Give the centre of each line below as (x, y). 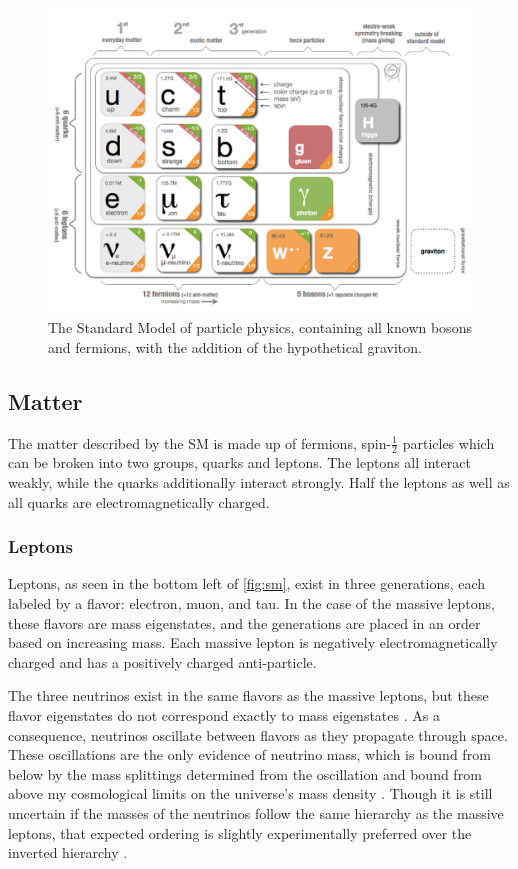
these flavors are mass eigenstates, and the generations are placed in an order (244, 622)
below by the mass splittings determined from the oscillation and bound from (245, 773)
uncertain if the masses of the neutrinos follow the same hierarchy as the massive (256, 812)
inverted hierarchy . (68, 852)
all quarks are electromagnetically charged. (139, 501)
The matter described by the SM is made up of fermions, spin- (200, 442)
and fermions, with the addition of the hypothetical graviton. (235, 346)
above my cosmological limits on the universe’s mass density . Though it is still (250, 793)
